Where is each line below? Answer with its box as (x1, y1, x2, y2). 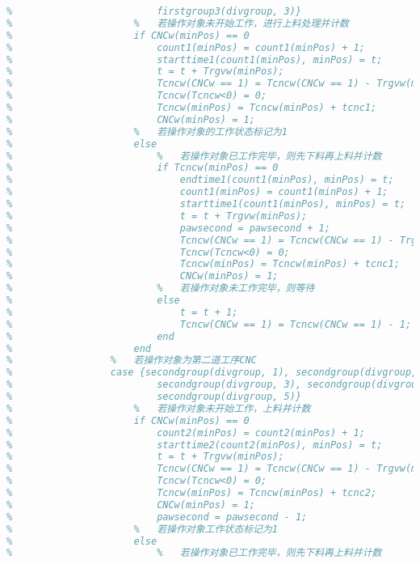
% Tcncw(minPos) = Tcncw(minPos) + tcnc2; (6, 487, 377, 498)
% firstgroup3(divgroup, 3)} (6, 6, 302, 17)
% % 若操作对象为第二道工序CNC (6, 354, 257, 367)
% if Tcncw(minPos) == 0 (6, 162, 279, 174)
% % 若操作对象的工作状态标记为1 (6, 125, 288, 138)
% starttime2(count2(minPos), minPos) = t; (6, 439, 383, 451)
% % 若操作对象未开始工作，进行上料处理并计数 (6, 17, 349, 29)
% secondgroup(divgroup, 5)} (6, 391, 302, 402)
